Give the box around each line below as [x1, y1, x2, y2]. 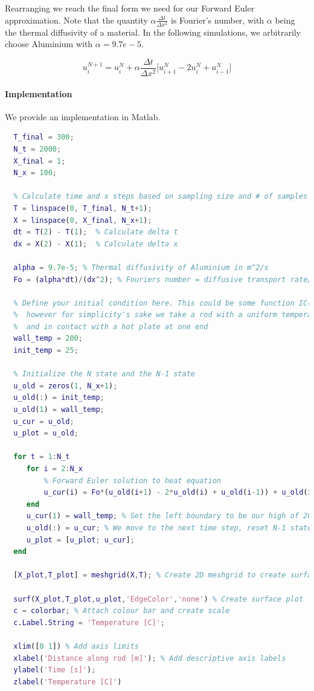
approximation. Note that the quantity [5, 13, 148, 26]
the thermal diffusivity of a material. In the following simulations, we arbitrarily [5, 25, 301, 38]
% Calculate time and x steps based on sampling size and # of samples [13, 192, 308, 201]
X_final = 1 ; [13, 156, 66, 166]
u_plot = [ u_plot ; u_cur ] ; [26, 535, 135, 544]
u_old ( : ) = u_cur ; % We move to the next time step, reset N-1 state [26, 523, 312, 532]
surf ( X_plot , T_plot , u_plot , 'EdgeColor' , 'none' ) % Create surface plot [13, 594, 304, 603]
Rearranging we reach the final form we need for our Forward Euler [5, 2, 255, 14]
